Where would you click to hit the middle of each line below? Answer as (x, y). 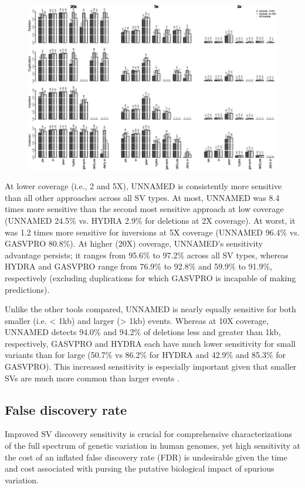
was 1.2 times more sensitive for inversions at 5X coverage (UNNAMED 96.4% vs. (152, 232)
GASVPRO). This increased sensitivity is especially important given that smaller (151, 366)
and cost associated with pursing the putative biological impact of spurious (140, 468)
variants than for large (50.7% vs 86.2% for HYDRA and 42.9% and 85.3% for (145, 355)
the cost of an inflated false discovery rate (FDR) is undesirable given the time (146, 457)
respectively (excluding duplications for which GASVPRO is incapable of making (150, 277)
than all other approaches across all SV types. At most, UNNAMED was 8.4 (142, 197)
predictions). (27, 289)
